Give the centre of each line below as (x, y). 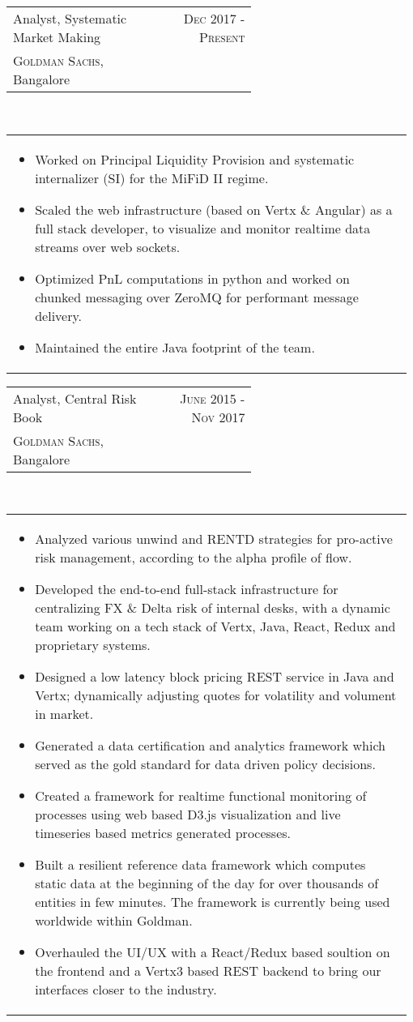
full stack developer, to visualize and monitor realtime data (203, 228)
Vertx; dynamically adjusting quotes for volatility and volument (216, 695)
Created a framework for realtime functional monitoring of (201, 796)
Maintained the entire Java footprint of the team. (175, 347)
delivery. (59, 315)
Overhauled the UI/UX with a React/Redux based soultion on (213, 952)
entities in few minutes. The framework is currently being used (213, 902)
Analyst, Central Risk (75, 398)
